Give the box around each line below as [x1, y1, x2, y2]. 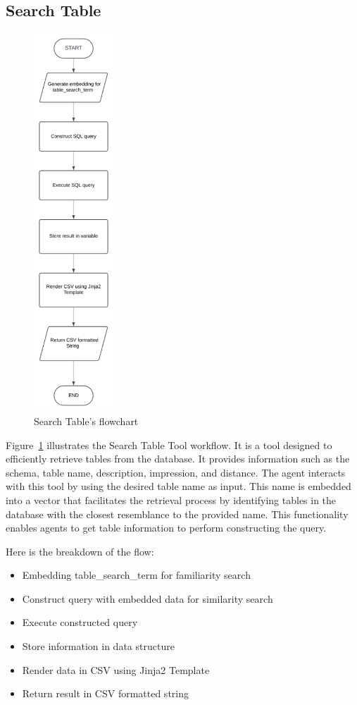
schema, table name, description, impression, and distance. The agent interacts [6, 465, 346, 479]
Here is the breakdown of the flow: [6, 544, 154, 558]
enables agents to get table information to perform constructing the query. [6, 520, 327, 535]
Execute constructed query [22, 615, 138, 630]
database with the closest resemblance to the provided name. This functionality [6, 506, 349, 521]
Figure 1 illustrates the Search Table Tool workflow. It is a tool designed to [6, 437, 332, 452]
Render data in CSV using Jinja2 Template [22, 662, 210, 677]
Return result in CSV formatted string [22, 686, 189, 701]
